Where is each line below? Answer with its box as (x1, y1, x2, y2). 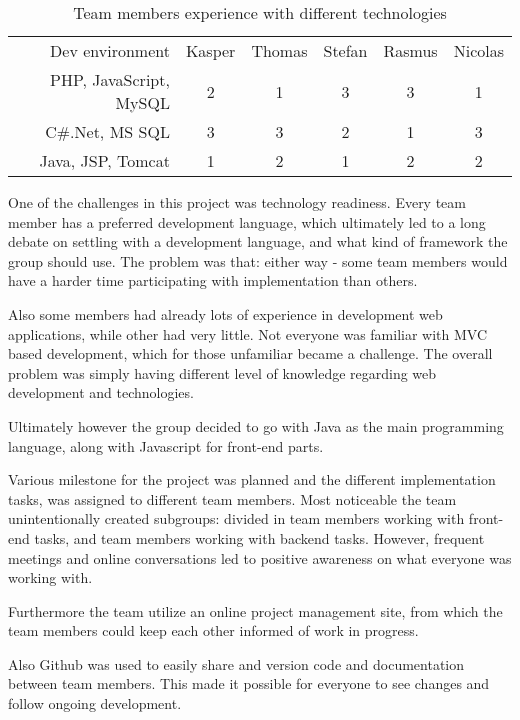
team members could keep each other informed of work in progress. (8, 620, 419, 641)
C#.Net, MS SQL (45, 120, 170, 143)
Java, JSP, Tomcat (39, 149, 170, 172)
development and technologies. (8, 382, 194, 403)
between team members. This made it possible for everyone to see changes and (8, 673, 490, 694)
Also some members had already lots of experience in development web (8, 303, 443, 324)
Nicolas (453, 39, 504, 62)
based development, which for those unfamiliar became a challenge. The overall (8, 343, 493, 364)
